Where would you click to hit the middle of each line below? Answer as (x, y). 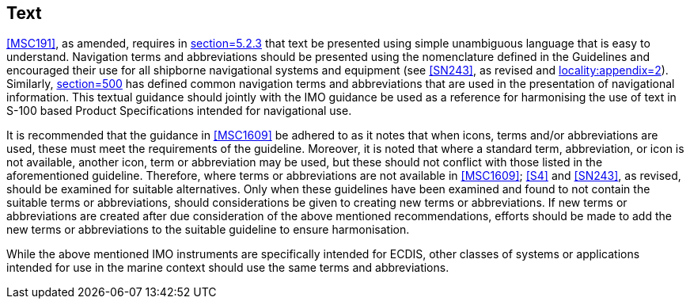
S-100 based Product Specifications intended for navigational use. (179, 111)
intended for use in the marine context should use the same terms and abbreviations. (228, 268)
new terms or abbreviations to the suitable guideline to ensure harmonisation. (208, 230)
